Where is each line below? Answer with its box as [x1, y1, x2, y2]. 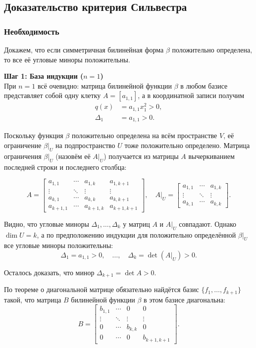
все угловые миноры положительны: [4, 240, 113, 250]
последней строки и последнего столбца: [4, 161, 127, 172]
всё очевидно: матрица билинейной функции [37, 80, 172, 91]
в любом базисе [180, 80, 228, 91]
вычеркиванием [188, 150, 235, 161]
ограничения [4, 150, 42, 161]
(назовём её [55, 150, 91, 161]
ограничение [4, 140, 42, 150]
